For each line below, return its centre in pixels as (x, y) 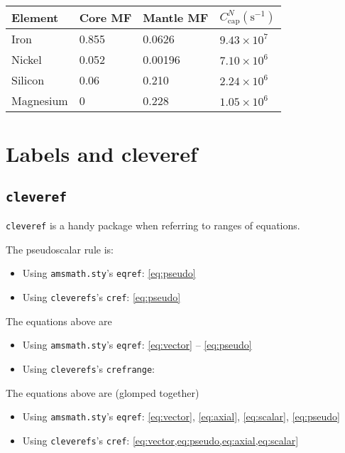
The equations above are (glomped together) (103, 392)
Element (35, 17)
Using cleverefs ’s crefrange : (89, 368)
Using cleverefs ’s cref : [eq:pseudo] (102, 297)
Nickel (27, 59)
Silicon (28, 80)
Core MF (105, 17)
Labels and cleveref (102, 154)
